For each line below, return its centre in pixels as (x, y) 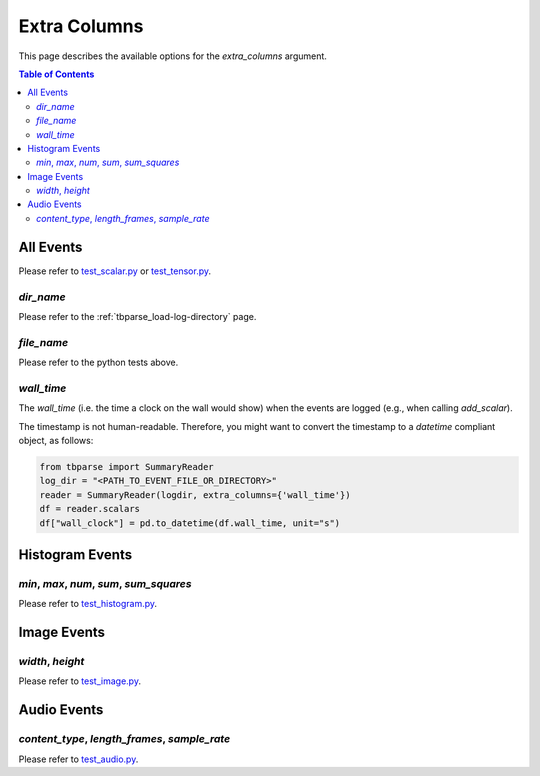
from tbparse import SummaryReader (126, 466)
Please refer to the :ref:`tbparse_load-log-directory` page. (137, 316)
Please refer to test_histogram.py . (88, 604)
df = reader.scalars (89, 509)
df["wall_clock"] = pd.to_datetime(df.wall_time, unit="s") (190, 523)
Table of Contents (56, 74)
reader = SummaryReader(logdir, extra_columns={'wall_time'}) (195, 494)
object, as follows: (56, 440)
